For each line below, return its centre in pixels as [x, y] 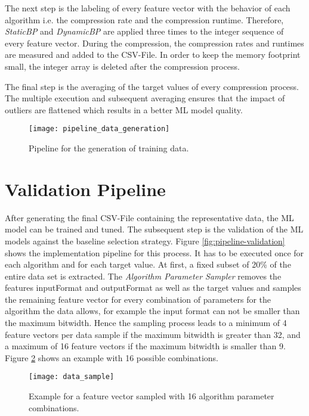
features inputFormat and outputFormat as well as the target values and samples [153, 288]
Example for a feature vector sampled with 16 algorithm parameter [152, 396]
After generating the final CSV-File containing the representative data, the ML [149, 217]
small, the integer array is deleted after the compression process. [122, 66]
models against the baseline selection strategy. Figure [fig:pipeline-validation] [145, 240]
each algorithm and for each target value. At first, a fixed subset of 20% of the [148, 264]
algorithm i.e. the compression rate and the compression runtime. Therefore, [144, 19]
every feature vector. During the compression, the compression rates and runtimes [154, 43]
